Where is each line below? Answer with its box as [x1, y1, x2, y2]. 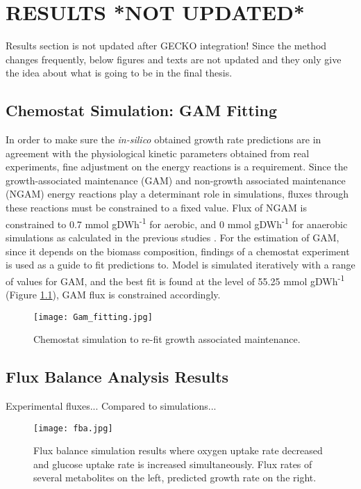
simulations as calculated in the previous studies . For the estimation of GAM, [6, 230, 339, 244]
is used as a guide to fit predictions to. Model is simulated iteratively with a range [6, 257, 355, 272]
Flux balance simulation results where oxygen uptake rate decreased [33, 443, 323, 458]
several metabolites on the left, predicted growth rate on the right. [33, 470, 317, 485]
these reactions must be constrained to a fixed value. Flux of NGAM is [6, 200, 307, 215]
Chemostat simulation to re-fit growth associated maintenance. [33, 332, 301, 346]
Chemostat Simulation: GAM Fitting [6, 99, 278, 121]
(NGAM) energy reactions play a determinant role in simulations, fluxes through [6, 186, 349, 201]
